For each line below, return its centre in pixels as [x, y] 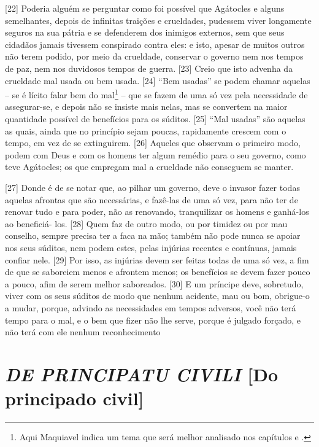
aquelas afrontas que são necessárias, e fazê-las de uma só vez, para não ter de [152, 199]
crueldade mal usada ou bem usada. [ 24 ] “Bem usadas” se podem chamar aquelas [158, 80]
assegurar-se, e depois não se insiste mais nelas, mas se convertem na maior [146, 107]
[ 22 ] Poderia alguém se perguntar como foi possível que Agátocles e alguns [145, 8]
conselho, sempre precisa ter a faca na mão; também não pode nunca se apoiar [153, 235]
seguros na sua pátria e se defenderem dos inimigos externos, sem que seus [145, 32]
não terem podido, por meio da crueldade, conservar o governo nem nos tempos [154, 56]
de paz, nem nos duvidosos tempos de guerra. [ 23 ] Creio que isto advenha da [149, 68]
